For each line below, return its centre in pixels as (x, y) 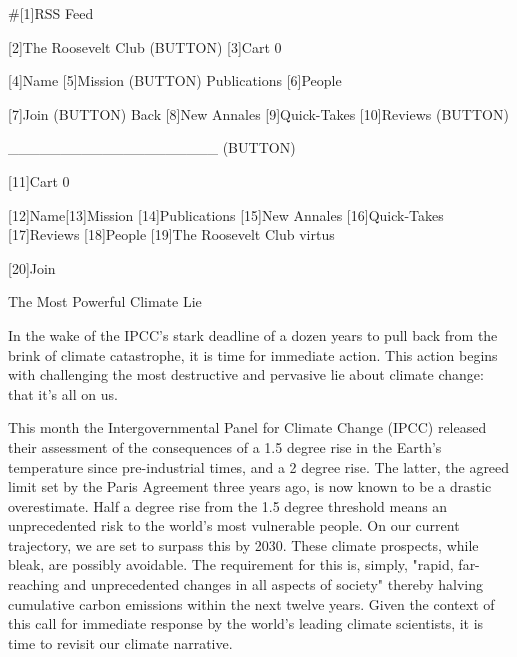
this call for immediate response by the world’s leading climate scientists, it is (246, 623)
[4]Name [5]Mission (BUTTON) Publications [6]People (175, 80)
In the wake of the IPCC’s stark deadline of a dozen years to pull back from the (253, 334)
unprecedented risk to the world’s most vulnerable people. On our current (234, 525)
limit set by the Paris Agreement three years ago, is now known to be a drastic (250, 486)
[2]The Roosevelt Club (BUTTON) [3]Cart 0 (145, 46)
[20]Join (32, 267)
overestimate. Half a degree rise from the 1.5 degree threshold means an (228, 505)
